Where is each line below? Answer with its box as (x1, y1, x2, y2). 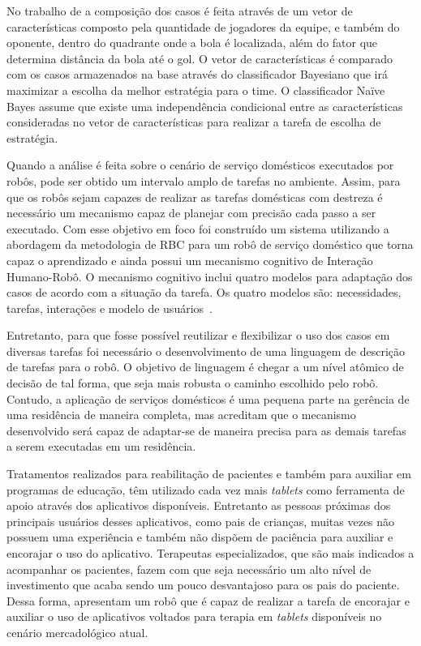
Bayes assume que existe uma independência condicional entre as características (6, 97, 403, 114)
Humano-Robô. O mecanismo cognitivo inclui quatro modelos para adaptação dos (6, 267, 413, 284)
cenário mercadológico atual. (6, 623, 148, 640)
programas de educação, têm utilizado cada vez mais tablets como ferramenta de (6, 481, 405, 498)
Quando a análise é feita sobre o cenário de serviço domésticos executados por (6, 156, 394, 173)
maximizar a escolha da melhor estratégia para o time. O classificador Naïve (6, 81, 385, 98)
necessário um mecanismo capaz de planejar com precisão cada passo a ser (6, 204, 376, 221)
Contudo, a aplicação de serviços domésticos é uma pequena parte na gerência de (6, 390, 410, 407)
